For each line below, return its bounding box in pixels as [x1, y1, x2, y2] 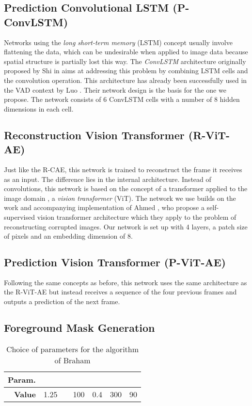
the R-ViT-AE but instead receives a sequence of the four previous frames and [4, 287, 237, 297]
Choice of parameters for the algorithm [6, 343, 139, 355]
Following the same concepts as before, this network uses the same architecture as [4, 277, 247, 287]
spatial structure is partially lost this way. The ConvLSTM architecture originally [4, 56, 246, 66]
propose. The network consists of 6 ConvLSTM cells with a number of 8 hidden [4, 94, 240, 104]
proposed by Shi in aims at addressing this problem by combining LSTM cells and [4, 65, 248, 76]
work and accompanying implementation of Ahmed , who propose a [4, 202, 205, 212]
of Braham [54, 354, 91, 366]
